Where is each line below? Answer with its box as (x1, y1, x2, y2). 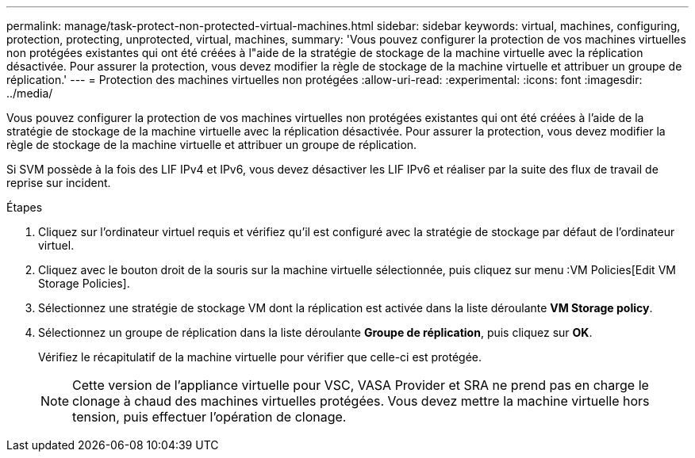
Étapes (6, 200, 43, 214)
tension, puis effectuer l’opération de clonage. (72, 409, 347, 425)
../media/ (6, 86, 53, 100)
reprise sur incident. (6, 176, 111, 189)
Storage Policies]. (38, 277, 130, 290)
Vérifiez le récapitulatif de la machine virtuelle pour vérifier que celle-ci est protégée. (38, 350, 482, 364)
